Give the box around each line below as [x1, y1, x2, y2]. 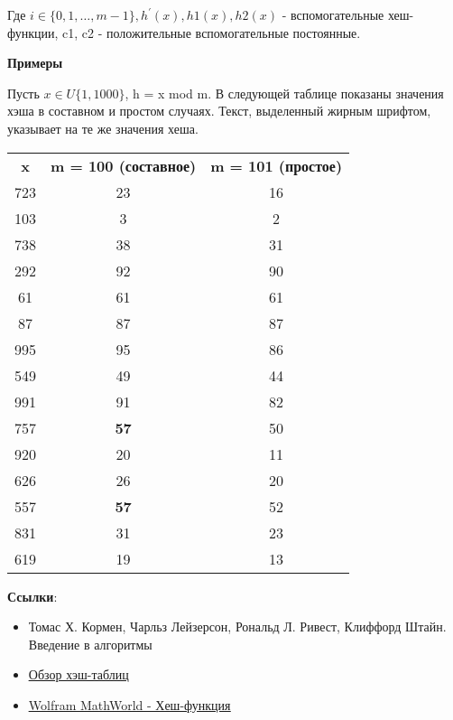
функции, [7, 23, 59, 42]
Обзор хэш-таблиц [28, 665, 129, 684]
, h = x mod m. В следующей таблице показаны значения [125, 83, 444, 102]
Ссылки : [7, 586, 58, 605]
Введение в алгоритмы [28, 634, 153, 653]
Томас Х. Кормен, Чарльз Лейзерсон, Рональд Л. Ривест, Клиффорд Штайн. [28, 617, 447, 636]
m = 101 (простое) [210, 154, 343, 176]
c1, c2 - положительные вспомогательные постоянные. [62, 23, 361, 42]
